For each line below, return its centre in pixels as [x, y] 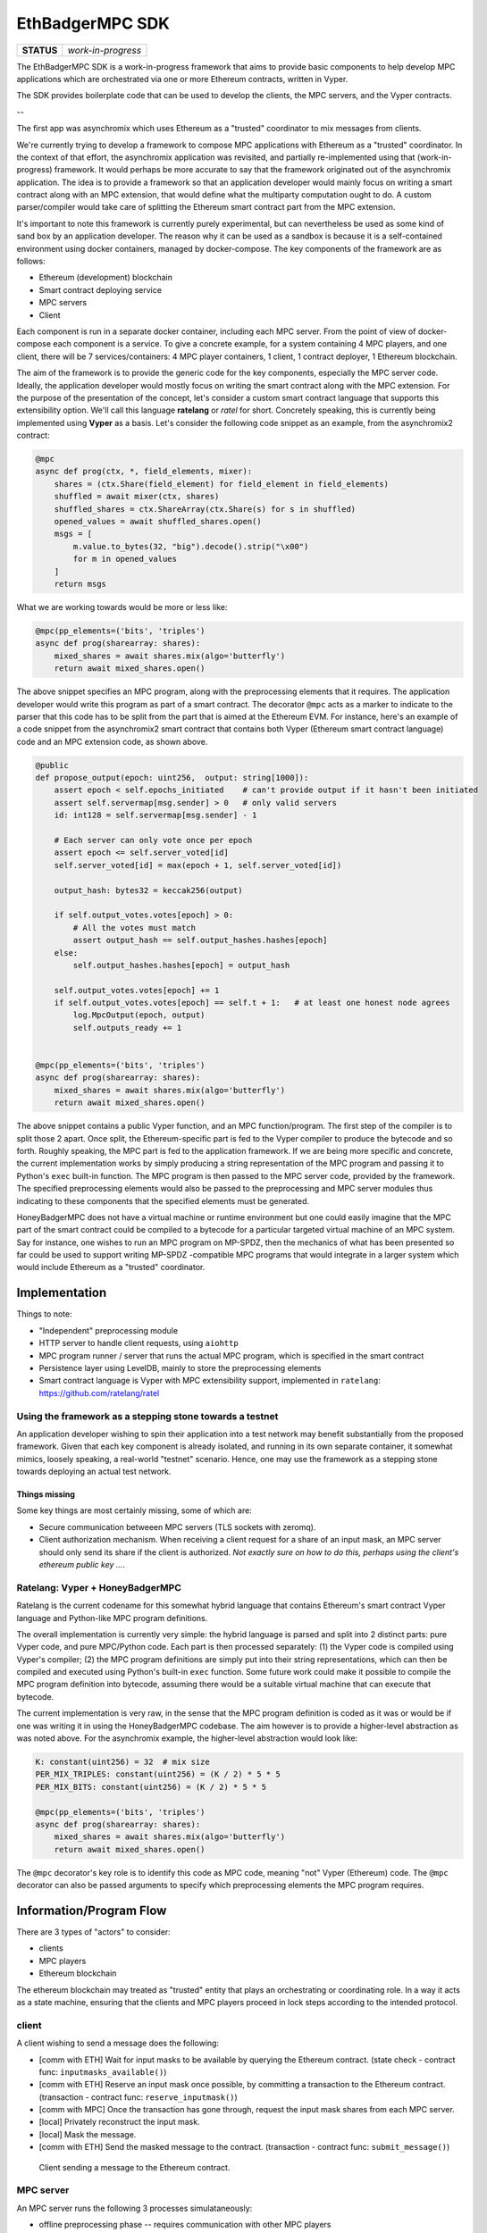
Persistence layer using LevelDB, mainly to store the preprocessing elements [180, 1367]
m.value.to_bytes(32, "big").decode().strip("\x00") [191, 546]
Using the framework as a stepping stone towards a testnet [147, 1416]
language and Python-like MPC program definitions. [112, 1618]
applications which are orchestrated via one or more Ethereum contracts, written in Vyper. [182, 79]
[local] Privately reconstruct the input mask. [119, 2122]
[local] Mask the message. [88, 2134]
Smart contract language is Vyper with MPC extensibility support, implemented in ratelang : [210, 1381]
